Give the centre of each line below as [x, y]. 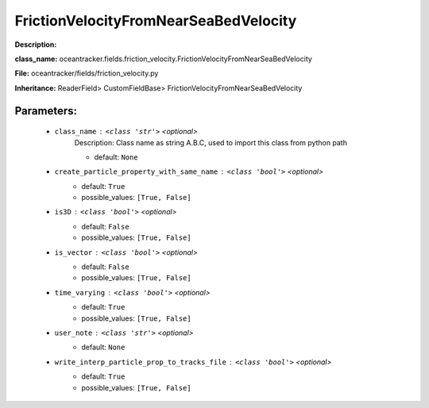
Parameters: [46, 111]
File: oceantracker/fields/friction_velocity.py [87, 73]
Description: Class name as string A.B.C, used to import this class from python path [211, 142]
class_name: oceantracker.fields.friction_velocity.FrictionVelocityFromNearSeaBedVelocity [164, 59]
